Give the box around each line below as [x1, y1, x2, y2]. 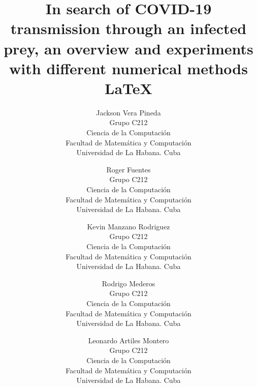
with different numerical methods [9, 57, 248, 78]
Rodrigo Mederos [102, 278, 155, 288]
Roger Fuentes [106, 164, 151, 174]
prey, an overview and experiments [4, 38, 253, 58]
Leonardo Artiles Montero [88, 335, 169, 345]
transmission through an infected [10, 18, 247, 39]
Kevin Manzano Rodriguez [87, 221, 170, 231]
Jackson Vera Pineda [96, 107, 161, 117]
